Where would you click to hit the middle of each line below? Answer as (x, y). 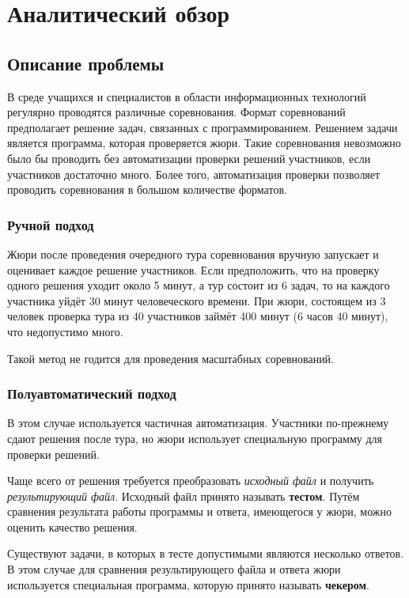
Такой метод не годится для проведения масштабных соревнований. (171, 358)
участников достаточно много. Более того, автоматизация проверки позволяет (194, 174)
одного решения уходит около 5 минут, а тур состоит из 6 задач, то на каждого (199, 285)
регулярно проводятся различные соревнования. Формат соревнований (176, 112)
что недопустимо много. (65, 331)
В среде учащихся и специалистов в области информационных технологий (187, 96)
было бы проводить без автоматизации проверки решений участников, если (189, 158)
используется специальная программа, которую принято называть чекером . (188, 584)
